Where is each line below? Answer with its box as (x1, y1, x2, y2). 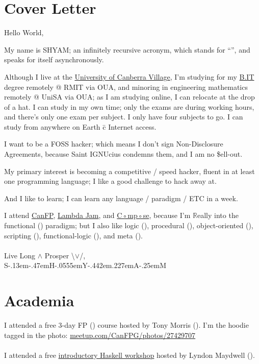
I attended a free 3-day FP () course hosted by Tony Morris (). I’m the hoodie (4, 320, 249, 330)
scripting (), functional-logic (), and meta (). (4, 230, 143, 240)
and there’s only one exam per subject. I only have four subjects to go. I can (4, 111, 243, 122)
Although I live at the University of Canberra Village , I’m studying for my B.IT (4, 71, 254, 82)
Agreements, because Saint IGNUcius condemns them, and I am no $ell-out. (4, 149, 243, 159)
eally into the (197, 210, 239, 221)
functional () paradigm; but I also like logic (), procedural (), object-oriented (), (4, 220, 253, 231)
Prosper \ (44, 250, 75, 260)
